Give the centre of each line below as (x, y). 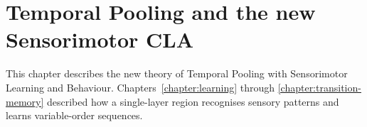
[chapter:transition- (319, 87)
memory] (25, 101)
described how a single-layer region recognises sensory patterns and (193, 101)
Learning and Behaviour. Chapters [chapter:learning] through (140, 87)
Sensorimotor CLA (100, 39)
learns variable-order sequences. (74, 115)
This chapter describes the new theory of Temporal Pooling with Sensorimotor (177, 73)
